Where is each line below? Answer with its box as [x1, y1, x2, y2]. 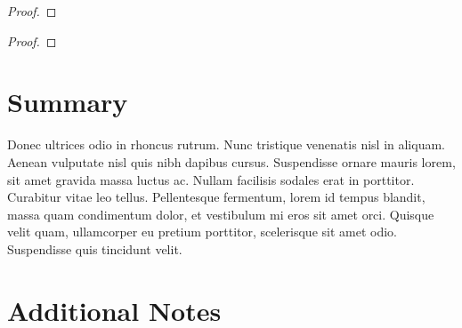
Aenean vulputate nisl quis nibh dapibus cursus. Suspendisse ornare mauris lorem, [7, 152, 456, 171]
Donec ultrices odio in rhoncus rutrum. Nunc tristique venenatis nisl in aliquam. [7, 135, 445, 154]
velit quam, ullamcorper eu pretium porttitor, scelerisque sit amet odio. [7, 222, 397, 241]
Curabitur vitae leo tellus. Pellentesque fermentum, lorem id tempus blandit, [7, 188, 426, 206]
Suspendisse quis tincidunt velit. [7, 239, 182, 258]
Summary [7, 84, 128, 120]
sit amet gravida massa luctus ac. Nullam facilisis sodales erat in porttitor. [7, 170, 415, 188]
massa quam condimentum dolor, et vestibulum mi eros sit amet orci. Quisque [7, 204, 434, 223]
